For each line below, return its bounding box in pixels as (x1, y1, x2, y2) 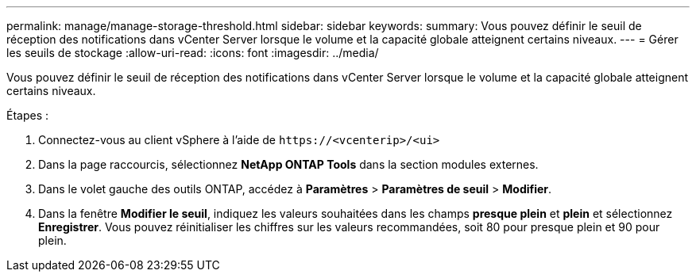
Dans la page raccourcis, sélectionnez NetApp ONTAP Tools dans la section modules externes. (38, 158, 539, 171)
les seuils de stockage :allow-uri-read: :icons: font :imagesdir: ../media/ (6, 46, 379, 59)
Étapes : (6, 109, 49, 122)
